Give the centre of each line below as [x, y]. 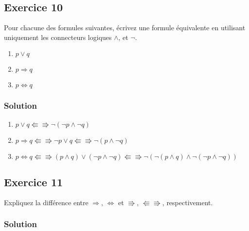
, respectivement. [187, 202]
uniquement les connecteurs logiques [58, 37]
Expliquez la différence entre [46, 202]
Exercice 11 [34, 182]
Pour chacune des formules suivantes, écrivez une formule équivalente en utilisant [125, 28]
